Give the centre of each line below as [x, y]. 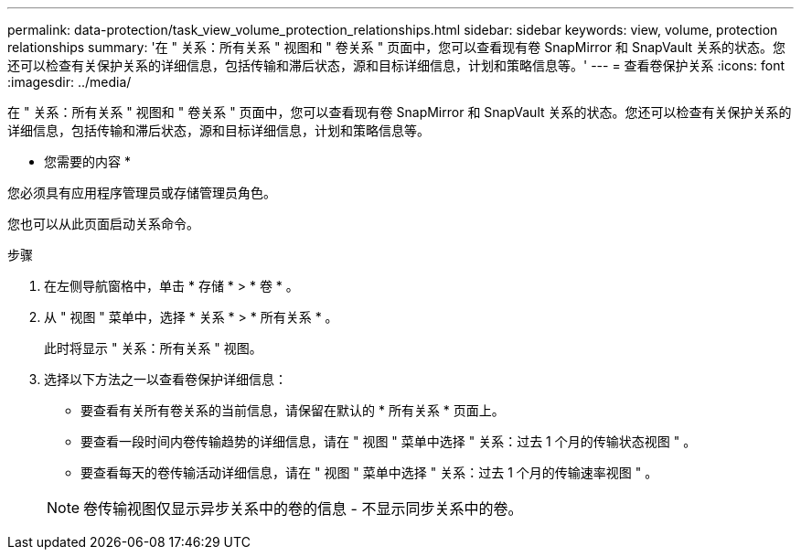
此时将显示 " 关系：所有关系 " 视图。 [153, 348]
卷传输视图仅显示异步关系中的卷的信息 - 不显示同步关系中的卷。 [303, 509]
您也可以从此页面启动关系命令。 [103, 224]
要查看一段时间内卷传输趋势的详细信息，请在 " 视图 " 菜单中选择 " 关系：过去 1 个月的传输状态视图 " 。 [389, 441]
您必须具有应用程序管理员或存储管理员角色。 [142, 193]
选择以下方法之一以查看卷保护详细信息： [166, 379]
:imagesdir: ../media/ [69, 82]
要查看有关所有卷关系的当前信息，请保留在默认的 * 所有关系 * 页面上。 [293, 410]
